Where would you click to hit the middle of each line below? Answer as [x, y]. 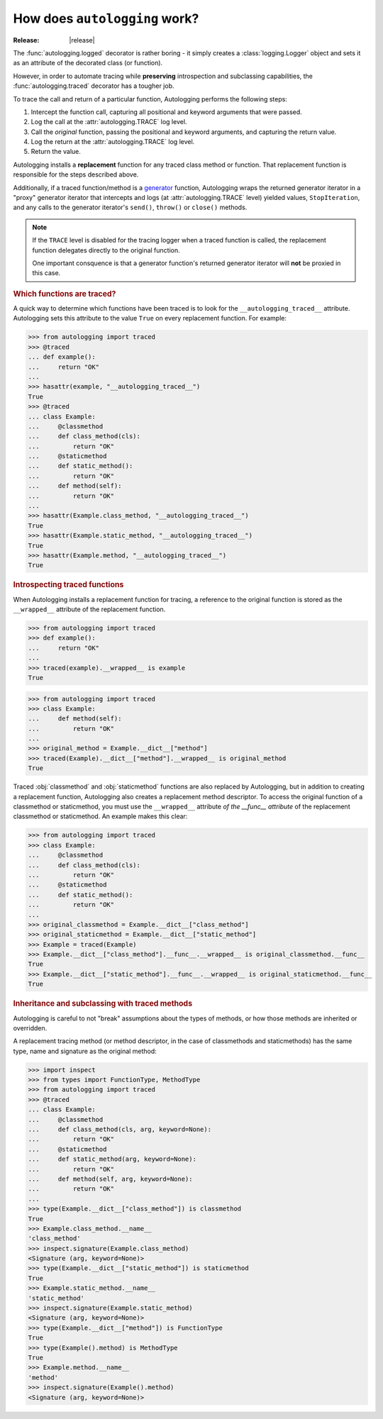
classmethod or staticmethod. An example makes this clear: [100, 816]
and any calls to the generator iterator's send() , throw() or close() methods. [130, 207]
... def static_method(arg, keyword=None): [112, 1159]
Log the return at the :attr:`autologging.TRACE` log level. [113, 142]
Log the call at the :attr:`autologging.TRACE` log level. [109, 122]
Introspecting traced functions [68, 585]
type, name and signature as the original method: [85, 1051]
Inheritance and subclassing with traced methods [103, 1003]
